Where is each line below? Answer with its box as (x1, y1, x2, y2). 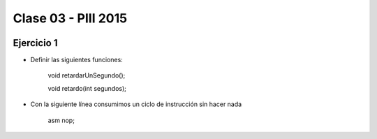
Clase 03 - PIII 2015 (13, 10, 128, 26)
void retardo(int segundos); (47, 84, 127, 92)
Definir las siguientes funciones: (30, 56, 124, 64)
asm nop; (47, 116, 75, 124)
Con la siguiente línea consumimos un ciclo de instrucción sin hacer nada (30, 100, 242, 108)
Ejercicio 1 (13, 37, 58, 49)
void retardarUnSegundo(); (47, 71, 126, 80)
